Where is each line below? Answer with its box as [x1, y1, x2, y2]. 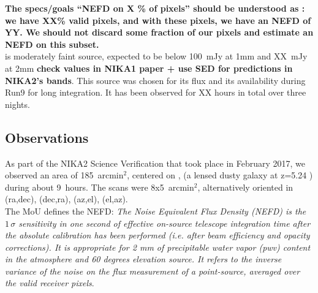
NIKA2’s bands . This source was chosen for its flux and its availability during [5, 74, 306, 86]
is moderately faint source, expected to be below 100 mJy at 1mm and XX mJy [5, 50, 308, 63]
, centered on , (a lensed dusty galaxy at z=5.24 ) [127, 169, 313, 181]
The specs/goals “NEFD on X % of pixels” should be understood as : [5, 2, 305, 14]
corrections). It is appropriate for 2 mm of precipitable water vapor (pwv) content [5, 240, 311, 253]
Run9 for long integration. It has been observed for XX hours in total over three [5, 86, 306, 99]
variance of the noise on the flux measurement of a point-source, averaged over [5, 264, 300, 277]
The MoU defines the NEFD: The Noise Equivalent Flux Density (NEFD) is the [5, 204, 306, 217]
